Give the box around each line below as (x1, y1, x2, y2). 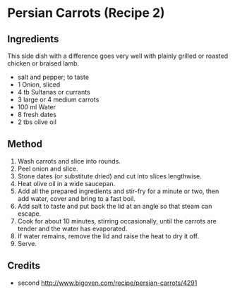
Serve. (17, 239, 37, 247)
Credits (7, 259, 41, 272)
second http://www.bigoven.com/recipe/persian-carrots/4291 (17, 278, 198, 287)
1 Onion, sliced (17, 80, 61, 89)
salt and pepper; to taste (17, 73, 90, 81)
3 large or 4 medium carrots (17, 95, 100, 104)
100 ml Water (17, 103, 56, 111)
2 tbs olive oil (17, 118, 56, 126)
